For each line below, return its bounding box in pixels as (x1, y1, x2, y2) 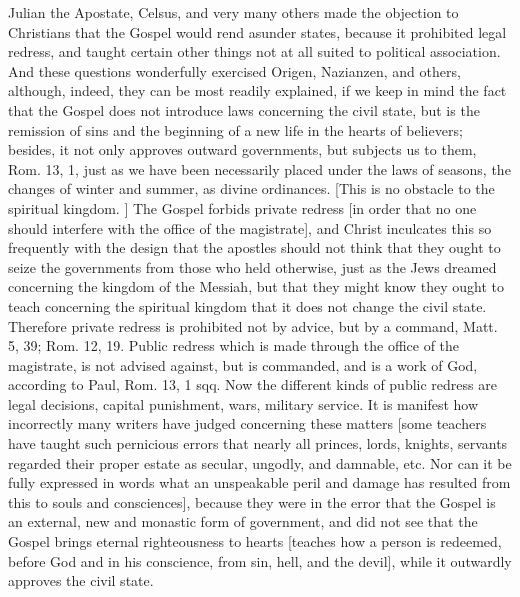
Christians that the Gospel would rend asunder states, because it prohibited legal (8, 21, 507, 42)
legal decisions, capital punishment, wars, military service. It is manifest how (8, 393, 479, 414)
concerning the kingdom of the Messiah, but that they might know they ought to (8, 276, 505, 297)
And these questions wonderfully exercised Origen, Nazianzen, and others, (8, 60, 461, 81)
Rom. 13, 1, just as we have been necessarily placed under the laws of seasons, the (8, 158, 511, 179)
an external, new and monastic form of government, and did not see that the (8, 511, 478, 532)
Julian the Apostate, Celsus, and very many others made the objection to (8, 2, 459, 22)
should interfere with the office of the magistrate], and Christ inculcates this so (8, 217, 492, 238)
